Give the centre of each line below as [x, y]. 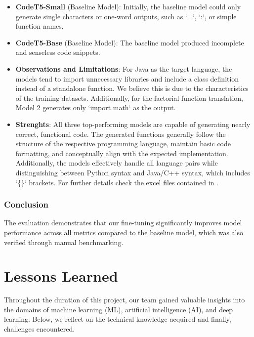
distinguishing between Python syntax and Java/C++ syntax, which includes [133, 172]
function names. [40, 26]
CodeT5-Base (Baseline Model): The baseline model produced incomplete [130, 42]
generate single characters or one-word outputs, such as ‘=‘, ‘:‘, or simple [126, 16]
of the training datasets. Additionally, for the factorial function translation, [129, 98]
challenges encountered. [40, 329]
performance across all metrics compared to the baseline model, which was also [124, 232]
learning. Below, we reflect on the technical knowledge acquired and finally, [118, 319]
